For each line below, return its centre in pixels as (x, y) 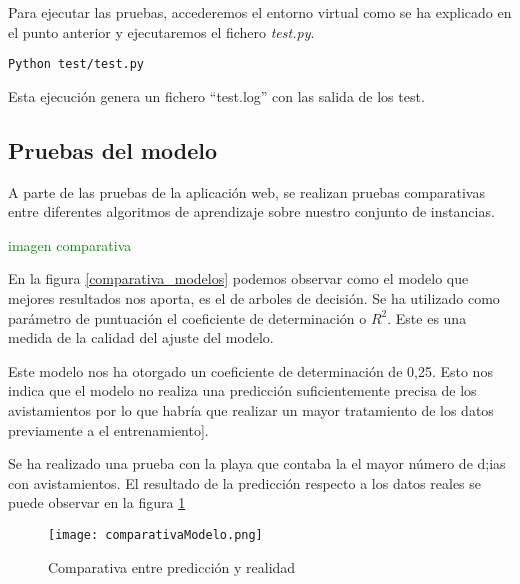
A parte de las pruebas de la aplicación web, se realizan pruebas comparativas (246, 191)
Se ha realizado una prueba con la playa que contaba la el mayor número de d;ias (257, 463)
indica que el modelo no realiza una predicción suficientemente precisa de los (242, 390)
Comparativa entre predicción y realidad (172, 566)
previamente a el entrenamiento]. (108, 429)
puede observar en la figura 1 (97, 502)
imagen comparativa (70, 244)
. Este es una (427, 317)
